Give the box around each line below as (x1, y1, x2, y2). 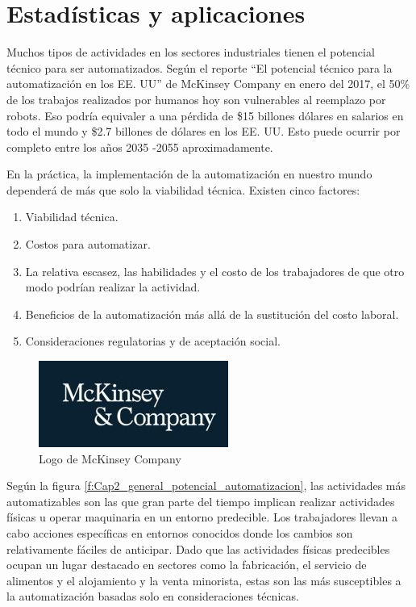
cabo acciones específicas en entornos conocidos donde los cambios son (6, 525, 353, 541)
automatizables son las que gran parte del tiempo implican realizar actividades (6, 492, 395, 509)
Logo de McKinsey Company (39, 450, 181, 467)
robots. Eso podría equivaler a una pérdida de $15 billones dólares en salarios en (6, 107, 404, 123)
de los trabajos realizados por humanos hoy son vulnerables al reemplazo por (6, 90, 386, 107)
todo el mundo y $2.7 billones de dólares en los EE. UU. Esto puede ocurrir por (6, 123, 401, 140)
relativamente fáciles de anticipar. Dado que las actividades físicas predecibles (6, 540, 390, 557)
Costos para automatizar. (25, 236, 151, 253)
